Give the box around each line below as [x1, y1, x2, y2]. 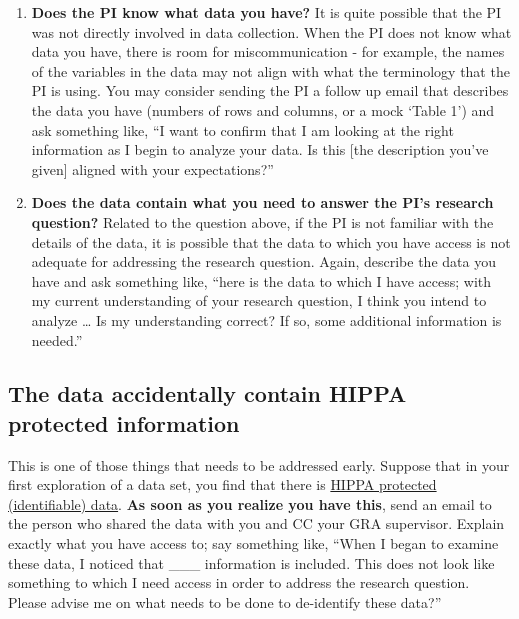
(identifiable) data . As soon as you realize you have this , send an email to [8, 493, 492, 514]
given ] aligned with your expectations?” [31, 158, 274, 179]
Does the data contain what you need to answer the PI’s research [31, 192, 494, 213]
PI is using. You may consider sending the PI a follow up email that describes [31, 80, 509, 101]
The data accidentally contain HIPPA [8, 378, 407, 409]
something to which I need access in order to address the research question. [8, 572, 470, 593]
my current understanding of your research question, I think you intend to [31, 290, 487, 311]
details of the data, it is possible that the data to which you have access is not [31, 231, 511, 252]
